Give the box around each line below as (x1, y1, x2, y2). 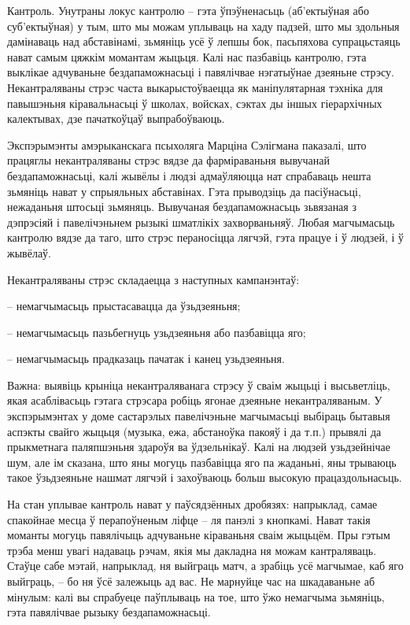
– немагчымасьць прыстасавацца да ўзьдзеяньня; (7, 298, 241, 314)
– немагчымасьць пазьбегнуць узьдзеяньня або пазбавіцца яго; (7, 324, 306, 340)
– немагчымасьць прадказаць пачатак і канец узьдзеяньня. (7, 350, 285, 367)
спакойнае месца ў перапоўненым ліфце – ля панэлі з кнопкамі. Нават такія (7, 511, 371, 527)
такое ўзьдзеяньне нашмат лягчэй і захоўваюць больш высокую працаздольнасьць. (7, 469, 402, 486)
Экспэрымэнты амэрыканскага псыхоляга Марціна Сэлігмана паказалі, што (7, 136, 367, 153)
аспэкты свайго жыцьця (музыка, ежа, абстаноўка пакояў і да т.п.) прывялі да (7, 423, 382, 439)
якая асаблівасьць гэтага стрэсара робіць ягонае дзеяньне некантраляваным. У (7, 392, 382, 409)
